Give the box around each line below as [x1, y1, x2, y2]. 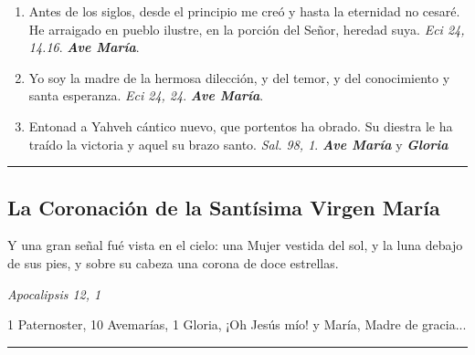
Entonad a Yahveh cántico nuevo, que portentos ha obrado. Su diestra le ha [28, 116, 453, 135]
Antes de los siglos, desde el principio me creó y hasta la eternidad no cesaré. [28, 2, 460, 20]
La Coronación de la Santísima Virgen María [7, 193, 440, 221]
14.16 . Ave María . [28, 37, 140, 57]
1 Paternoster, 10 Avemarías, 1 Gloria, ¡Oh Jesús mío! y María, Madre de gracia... [7, 315, 467, 334]
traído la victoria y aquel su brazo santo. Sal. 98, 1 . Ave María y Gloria [28, 134, 449, 153]
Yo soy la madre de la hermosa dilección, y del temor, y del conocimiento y [28, 68, 450, 87]
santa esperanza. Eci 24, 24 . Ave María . [28, 86, 264, 105]
